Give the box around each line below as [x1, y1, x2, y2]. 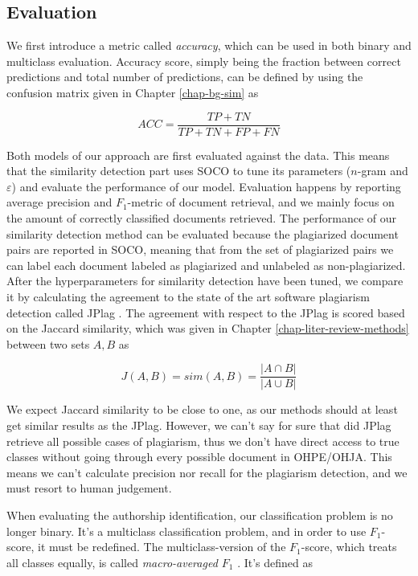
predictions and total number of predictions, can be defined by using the [6, 68, 363, 85]
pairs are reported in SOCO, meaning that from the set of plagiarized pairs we [6, 241, 394, 258]
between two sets [6, 335, 90, 352]
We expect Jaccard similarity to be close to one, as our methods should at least [6, 401, 398, 418]
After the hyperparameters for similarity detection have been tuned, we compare [6, 272, 404, 289]
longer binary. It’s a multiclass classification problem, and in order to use [6, 522, 367, 539]
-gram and [357, 162, 408, 179]
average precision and [6, 194, 113, 210]
